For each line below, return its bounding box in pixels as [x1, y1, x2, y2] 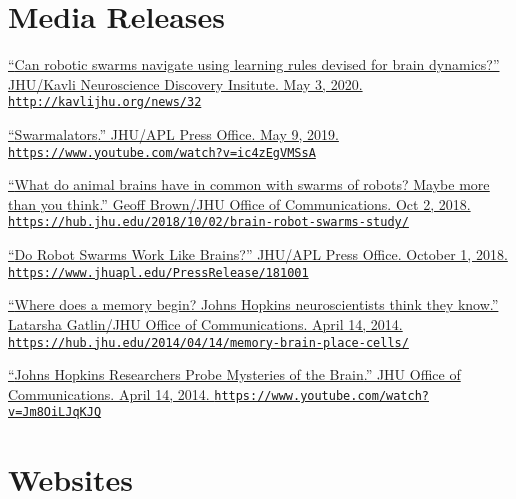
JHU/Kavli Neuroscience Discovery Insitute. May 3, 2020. [8, 73, 363, 94]
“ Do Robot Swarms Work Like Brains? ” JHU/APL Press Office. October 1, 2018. [8, 244, 508, 265]
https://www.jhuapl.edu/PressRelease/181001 [8, 265, 309, 280]
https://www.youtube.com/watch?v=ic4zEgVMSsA [8, 145, 316, 160]
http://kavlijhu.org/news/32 [8, 95, 202, 110]
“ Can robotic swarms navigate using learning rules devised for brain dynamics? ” [8, 54, 500, 75]
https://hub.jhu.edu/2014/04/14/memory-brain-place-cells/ [8, 335, 409, 350]
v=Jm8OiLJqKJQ [8, 405, 102, 420]
